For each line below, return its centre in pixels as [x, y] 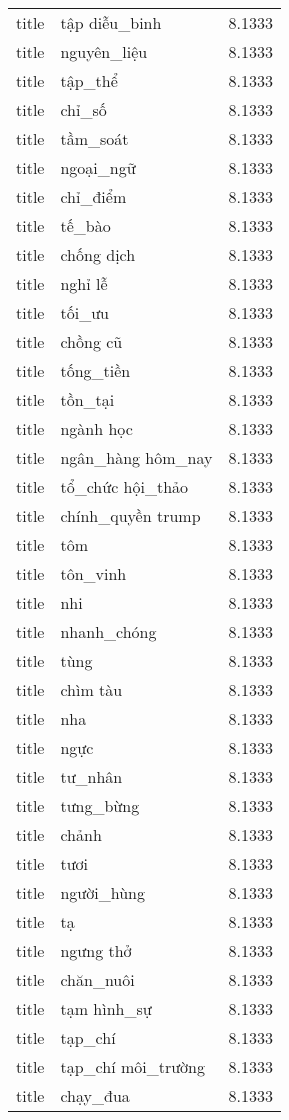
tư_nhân [91, 776]
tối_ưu [84, 312]
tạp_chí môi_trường [132, 1066]
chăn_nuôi [97, 979]
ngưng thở [96, 950]
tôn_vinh [93, 573]
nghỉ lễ [84, 283]
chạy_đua [95, 1095]
